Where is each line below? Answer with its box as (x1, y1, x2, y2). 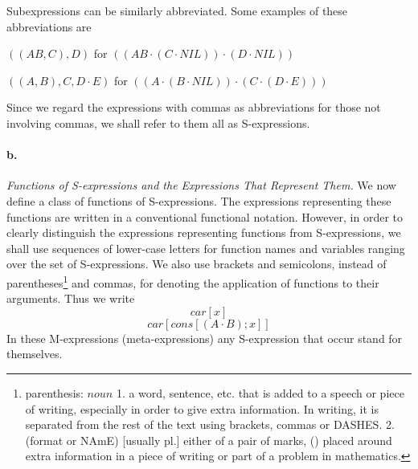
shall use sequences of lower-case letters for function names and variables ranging (6, 239, 405, 256)
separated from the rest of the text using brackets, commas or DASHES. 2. (25, 416, 395, 433)
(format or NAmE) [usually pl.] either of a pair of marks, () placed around (25, 431, 392, 448)
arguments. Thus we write (6, 290, 135, 307)
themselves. (6, 345, 63, 362)
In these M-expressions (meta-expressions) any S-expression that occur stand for (6, 329, 403, 346)
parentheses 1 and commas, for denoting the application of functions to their (6, 271, 379, 291)
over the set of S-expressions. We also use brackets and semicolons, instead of (6, 255, 387, 272)
